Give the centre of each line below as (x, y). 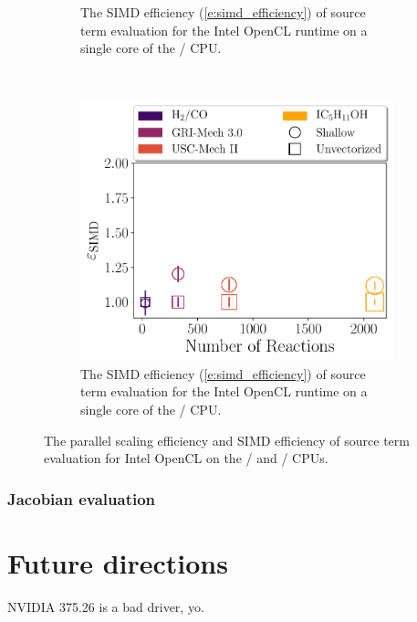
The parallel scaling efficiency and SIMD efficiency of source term (227, 440)
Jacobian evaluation (82, 498)
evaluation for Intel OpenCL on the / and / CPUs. (186, 458)
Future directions (118, 562)
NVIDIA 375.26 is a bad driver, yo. (106, 606)
